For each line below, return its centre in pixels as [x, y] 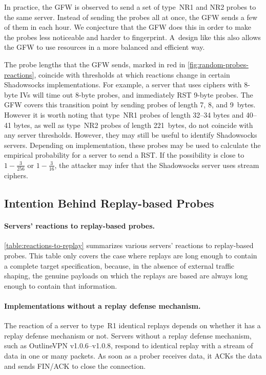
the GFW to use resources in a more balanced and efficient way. [105, 47]
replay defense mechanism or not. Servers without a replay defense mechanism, [128, 335]
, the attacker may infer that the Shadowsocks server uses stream [157, 165]
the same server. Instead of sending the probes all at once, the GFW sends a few [131, 17]
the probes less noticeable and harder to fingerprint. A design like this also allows [132, 37]
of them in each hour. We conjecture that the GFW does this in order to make [128, 27]
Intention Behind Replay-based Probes [109, 203]
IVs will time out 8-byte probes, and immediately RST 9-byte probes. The [137, 94]
